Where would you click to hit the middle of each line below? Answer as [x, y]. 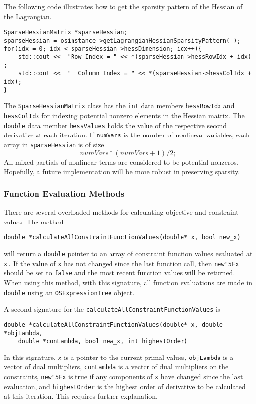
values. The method [34, 221]
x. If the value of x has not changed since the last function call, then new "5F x [122, 263]
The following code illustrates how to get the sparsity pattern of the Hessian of [123, 6]
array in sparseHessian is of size [54, 145]
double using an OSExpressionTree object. [69, 292]
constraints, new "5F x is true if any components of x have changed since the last [124, 377]
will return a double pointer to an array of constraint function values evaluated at [128, 253]
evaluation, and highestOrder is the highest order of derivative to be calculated [125, 386]
